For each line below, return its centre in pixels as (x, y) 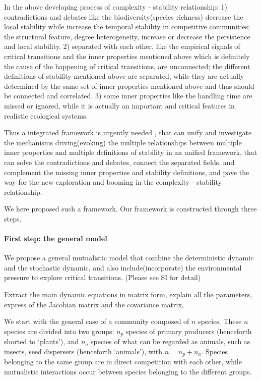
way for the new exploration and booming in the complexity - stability (113, 182)
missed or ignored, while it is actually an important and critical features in (119, 105)
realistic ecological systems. (46, 115)
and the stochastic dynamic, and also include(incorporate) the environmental (123, 267)
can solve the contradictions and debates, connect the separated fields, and (119, 162)
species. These (220, 321)
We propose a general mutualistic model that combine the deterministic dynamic (129, 258)
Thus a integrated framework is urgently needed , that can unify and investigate (128, 132)
